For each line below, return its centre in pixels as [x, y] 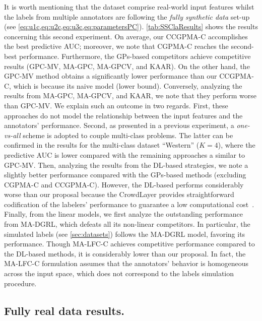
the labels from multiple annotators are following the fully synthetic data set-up [127, 16]
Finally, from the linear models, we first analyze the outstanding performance [123, 214]
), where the [237, 145]
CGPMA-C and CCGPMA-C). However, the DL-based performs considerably [124, 184]
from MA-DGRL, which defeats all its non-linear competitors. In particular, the [127, 224]
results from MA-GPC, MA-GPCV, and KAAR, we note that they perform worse [130, 95]
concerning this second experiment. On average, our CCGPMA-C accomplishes [126, 36]
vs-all [12, 135]
